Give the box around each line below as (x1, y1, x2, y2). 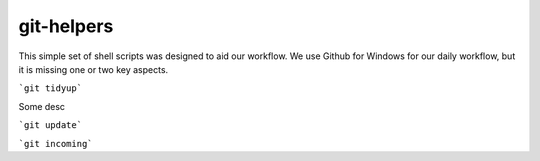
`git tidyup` (18, 83, 83, 94)
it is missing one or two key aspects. (18, 63, 169, 75)
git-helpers (18, 15, 114, 37)
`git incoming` (18, 138, 94, 149)
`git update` (18, 120, 83, 131)
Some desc (18, 100, 65, 112)
